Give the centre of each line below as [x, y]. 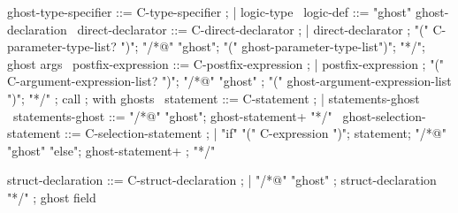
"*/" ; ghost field [52, 197]
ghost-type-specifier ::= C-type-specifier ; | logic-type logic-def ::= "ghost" [210, 11]
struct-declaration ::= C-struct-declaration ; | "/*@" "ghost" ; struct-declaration [222, 180]
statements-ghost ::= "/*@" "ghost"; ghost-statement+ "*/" [172, 115]
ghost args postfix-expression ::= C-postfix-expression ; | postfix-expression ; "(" [226, 63]
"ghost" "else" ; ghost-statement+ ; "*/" [111, 150]
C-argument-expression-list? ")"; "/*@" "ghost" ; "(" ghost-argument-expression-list [229, 81]
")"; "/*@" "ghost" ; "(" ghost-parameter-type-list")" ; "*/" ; [273, 46]
